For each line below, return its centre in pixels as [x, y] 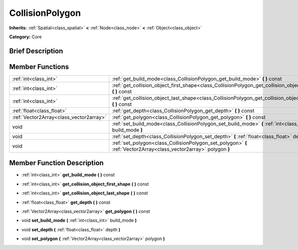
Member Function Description [56, 163]
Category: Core [26, 37]
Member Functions [39, 67]
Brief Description [36, 51]
